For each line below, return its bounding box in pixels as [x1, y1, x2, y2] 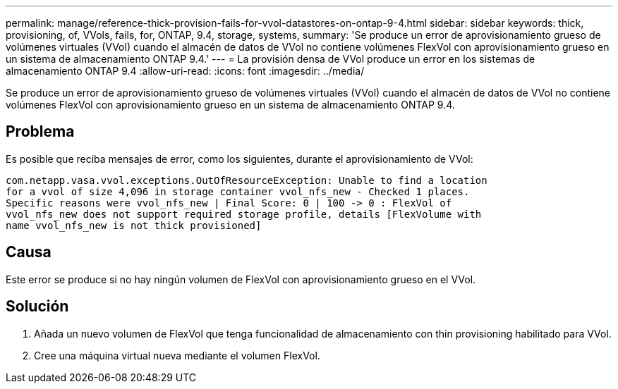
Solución [6, 297, 69, 316]
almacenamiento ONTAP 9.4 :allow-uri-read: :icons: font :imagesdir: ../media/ [6, 65, 365, 77]
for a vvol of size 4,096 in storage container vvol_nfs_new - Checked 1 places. [6, 185, 470, 197]
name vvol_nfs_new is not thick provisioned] [6, 219, 262, 231]
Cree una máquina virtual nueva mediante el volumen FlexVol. [34, 349, 320, 362]
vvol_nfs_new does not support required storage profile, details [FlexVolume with [6, 208, 482, 220]
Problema [6, 123, 75, 141]
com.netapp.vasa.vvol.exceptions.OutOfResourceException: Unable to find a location [6, 174, 487, 186]
